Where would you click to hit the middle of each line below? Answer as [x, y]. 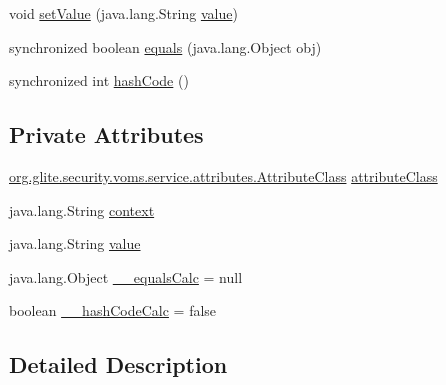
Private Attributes [106, 134]
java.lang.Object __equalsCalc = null [126, 276]
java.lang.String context [82, 209]
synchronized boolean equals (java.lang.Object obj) [165, 46]
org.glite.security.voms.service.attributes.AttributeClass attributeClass [223, 175]
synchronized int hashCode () [99, 80]
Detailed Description [118, 364]
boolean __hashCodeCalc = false [113, 310]
